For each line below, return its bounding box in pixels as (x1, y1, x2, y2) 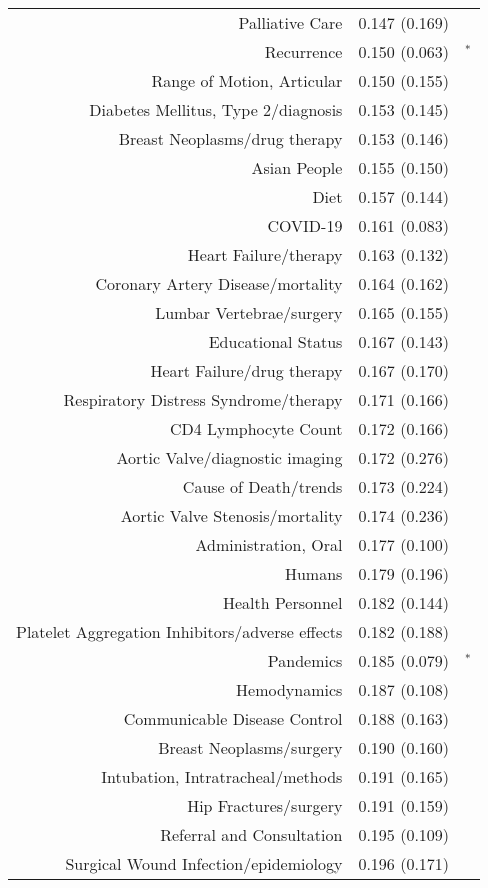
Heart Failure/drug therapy (150, 359, 343, 382)
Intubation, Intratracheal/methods (101, 765, 343, 788)
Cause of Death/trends (182, 475, 343, 498)
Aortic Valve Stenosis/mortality (120, 504, 343, 527)
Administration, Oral (195, 533, 343, 556)
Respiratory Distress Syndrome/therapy (63, 388, 343, 411)
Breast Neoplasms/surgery (158, 736, 343, 759)
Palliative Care (238, 11, 343, 34)
